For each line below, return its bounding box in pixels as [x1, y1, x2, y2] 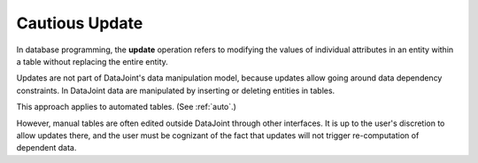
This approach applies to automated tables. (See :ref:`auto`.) [16, 102, 236, 113]
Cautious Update [16, 13, 143, 33]
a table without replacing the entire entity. [16, 56, 168, 66]
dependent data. [16, 143, 77, 153]
